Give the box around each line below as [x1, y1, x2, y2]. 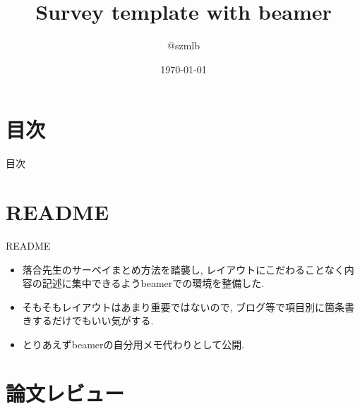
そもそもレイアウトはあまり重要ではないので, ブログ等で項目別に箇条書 [22, 299, 355, 314]
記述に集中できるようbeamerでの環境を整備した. [42, 276, 265, 291]
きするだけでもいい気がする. [22, 313, 154, 328]
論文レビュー [6, 378, 125, 407]
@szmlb [167, 38, 200, 53]
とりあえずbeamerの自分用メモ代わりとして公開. [22, 336, 245, 351]
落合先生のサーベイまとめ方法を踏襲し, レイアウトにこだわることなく [22, 262, 344, 276]
